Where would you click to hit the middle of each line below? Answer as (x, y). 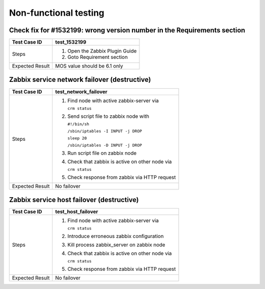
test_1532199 (71, 42)
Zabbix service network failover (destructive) (80, 80)
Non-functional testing (57, 13)
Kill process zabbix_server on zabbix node (116, 245)
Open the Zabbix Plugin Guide (102, 51)
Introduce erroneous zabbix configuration (116, 236)
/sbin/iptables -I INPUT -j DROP (105, 131)
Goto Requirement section (98, 57)
